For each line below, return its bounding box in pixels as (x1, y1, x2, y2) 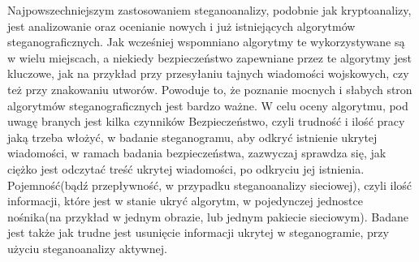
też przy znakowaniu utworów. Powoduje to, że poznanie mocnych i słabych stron (7, 80, 413, 97)
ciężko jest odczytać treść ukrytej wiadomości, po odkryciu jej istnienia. (7, 160, 365, 177)
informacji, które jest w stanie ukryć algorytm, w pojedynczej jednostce (7, 192, 363, 209)
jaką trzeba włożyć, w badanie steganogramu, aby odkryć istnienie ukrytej (7, 128, 378, 145)
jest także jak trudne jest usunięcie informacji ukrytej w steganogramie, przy (7, 224, 389, 241)
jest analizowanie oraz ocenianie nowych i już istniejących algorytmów (7, 17, 356, 34)
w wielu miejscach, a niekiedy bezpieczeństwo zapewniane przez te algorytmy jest (7, 49, 413, 66)
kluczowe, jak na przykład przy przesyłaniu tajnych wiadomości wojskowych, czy (7, 65, 409, 82)
